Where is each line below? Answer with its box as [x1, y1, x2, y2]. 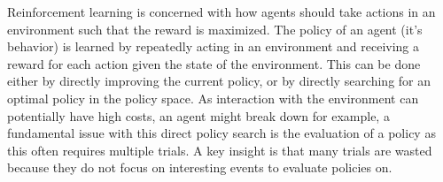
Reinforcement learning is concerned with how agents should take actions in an [7, 3, 436, 20]
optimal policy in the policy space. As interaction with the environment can [7, 88, 419, 107]
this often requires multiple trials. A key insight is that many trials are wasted [7, 140, 432, 159]
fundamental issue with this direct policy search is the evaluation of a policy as [7, 124, 436, 142]
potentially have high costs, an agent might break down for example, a [7, 106, 390, 125]
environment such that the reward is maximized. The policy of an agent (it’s [7, 19, 423, 38]
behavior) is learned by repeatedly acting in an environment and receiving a [7, 37, 420, 56]
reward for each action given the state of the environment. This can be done [7, 54, 421, 72]
